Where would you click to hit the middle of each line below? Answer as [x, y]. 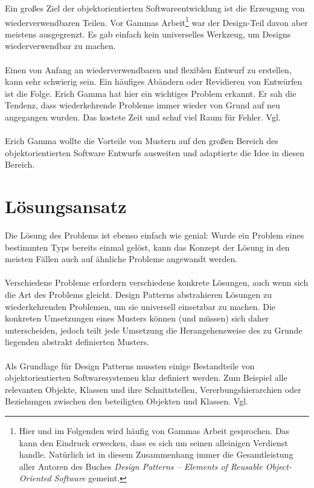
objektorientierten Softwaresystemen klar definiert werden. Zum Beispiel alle [146, 378]
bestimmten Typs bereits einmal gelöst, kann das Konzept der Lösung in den [147, 247]
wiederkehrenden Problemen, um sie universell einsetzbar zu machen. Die [140, 306]
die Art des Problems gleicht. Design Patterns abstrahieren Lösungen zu [139, 295]
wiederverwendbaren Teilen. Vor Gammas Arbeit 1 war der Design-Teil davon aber [156, 21]
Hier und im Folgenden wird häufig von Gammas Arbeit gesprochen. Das [154, 430]
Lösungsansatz [66, 206]
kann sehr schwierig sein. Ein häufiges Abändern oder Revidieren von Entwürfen [154, 81]
